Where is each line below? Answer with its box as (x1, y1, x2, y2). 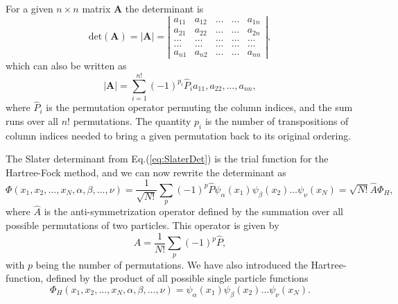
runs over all (6, 113, 58, 128)
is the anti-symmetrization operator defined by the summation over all (44, 204, 343, 219)
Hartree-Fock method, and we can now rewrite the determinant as (6, 164, 286, 179)
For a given (6, 1, 53, 15)
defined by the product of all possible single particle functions (46, 271, 309, 285)
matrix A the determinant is (82, 1, 204, 15)
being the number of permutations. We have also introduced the (35, 257, 308, 271)
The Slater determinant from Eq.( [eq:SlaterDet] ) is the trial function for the (6, 151, 329, 166)
